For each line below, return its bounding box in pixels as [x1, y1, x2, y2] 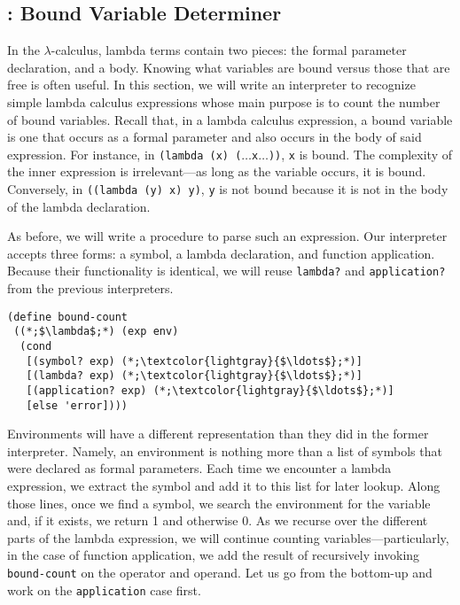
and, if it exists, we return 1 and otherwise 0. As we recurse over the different [7, 511, 428, 530]
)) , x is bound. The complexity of [268, 144, 453, 163]
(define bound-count [7, 310, 129, 323]
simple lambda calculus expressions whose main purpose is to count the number [7, 92, 441, 111]
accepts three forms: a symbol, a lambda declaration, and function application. [7, 244, 435, 262]
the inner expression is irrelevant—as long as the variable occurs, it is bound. [7, 162, 426, 181]
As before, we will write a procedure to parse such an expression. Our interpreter [7, 227, 448, 245]
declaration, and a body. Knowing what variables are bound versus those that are [7, 58, 450, 76]
